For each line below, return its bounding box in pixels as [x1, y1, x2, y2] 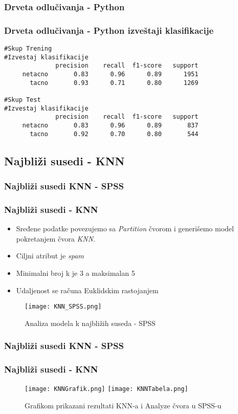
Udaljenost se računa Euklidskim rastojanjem [16, 285, 159, 295]
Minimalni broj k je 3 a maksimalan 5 [16, 267, 135, 278]
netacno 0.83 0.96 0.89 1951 [22, 71, 199, 78]
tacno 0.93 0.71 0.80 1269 [30, 79, 199, 86]
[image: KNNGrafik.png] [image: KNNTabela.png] [25, 385, 188, 393]
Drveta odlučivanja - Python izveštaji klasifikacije [4, 24, 214, 36]
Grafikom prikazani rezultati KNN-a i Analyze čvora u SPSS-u [25, 400, 222, 411]
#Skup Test [4, 96, 41, 103]
